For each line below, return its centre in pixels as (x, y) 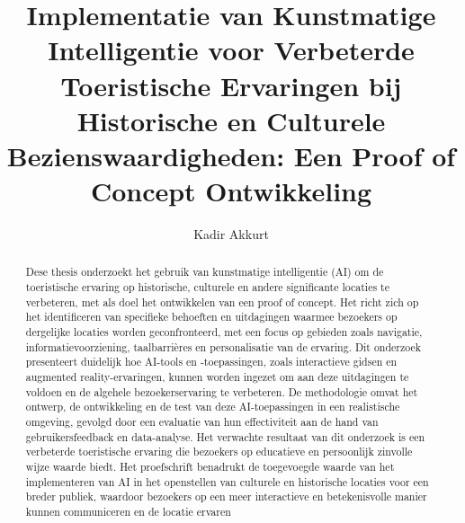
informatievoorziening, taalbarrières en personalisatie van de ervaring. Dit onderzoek (224, 346)
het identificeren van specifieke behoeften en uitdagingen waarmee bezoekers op (211, 317)
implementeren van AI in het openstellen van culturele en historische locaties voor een (227, 481)
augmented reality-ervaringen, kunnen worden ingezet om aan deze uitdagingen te (217, 377)
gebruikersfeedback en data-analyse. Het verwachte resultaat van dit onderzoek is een (225, 436)
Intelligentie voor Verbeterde (231, 50)
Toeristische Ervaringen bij (231, 85)
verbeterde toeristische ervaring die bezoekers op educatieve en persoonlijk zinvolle (219, 452)
